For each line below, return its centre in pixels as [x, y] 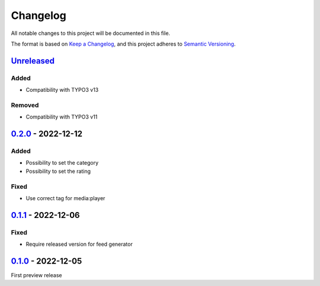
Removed [25, 105]
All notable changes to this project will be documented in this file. [91, 33]
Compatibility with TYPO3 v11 [62, 117]
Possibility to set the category [62, 163]
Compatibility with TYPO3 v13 [62, 90]
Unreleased [33, 61]
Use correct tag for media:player [65, 198]
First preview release [36, 275]
